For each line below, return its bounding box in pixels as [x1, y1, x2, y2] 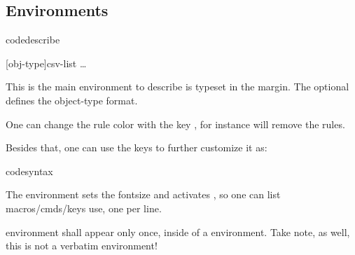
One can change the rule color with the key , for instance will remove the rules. [6, 116, 345, 131]
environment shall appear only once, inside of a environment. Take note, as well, [6, 224, 350, 239]
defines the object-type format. [6, 92, 138, 107]
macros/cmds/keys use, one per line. [6, 200, 162, 215]
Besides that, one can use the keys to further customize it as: [6, 140, 267, 155]
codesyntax [6, 163, 53, 178]
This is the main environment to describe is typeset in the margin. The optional [6, 79, 349, 94]
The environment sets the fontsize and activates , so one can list [6, 187, 281, 202]
